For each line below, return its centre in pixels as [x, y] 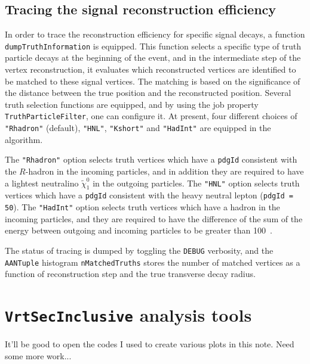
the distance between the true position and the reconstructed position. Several [148, 93]
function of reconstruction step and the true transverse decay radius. [130, 274]
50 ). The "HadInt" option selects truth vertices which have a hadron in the [142, 207]
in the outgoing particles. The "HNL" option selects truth [196, 183]
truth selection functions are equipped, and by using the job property [132, 104]
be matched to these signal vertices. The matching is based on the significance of [153, 81]
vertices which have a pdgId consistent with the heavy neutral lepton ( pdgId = [149, 195]
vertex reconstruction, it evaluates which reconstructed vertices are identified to [151, 69]
